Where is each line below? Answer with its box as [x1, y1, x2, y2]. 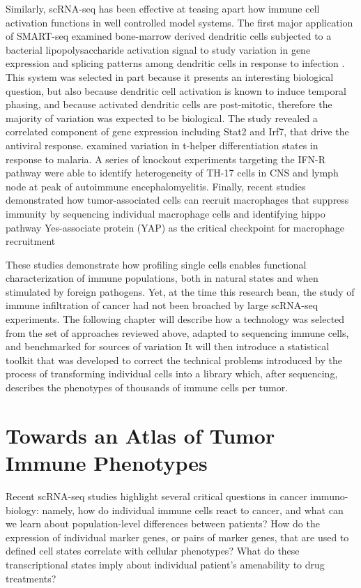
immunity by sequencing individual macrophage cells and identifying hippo [6, 206, 325, 220]
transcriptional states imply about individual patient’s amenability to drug [6, 557, 325, 571]
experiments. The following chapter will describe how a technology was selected [6, 312, 345, 326]
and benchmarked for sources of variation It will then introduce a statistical [6, 339, 330, 354]
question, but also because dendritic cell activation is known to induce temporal [6, 83, 346, 98]
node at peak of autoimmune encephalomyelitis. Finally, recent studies [6, 179, 306, 193]
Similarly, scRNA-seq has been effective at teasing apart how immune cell [6, 1, 320, 15]
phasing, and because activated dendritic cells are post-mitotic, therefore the [6, 97, 332, 112]
